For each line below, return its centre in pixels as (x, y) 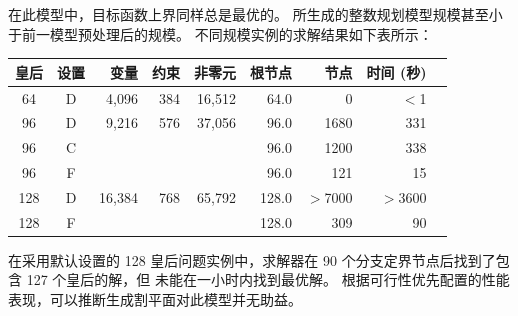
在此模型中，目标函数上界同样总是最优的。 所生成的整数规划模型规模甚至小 (255, 14)
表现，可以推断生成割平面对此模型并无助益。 (155, 299)
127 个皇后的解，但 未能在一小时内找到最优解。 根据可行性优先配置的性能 (268, 279)
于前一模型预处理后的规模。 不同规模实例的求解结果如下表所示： (220, 33)
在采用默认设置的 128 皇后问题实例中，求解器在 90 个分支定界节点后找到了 (252, 259)
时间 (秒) (396, 71)
